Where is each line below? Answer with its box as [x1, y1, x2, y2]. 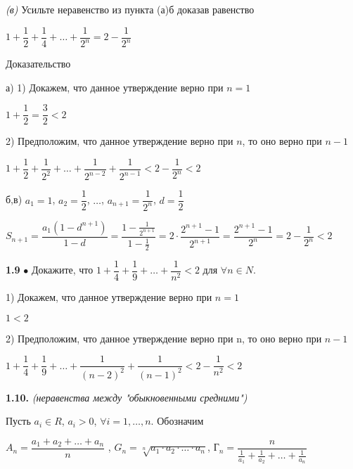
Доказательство [6, 56, 71, 70]
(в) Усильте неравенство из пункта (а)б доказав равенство [6, 2, 255, 16]
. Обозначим [150, 413, 204, 428]
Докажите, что [31, 262, 94, 277]
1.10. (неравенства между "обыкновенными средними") [6, 390, 248, 404]
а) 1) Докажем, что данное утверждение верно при [6, 79, 224, 94]
